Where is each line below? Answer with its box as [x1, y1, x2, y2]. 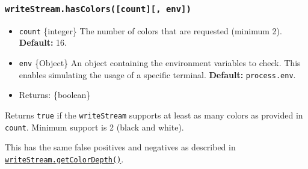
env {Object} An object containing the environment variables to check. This [19, 57, 301, 69]
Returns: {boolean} [19, 88, 91, 101]
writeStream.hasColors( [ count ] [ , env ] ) [5, 4, 191, 14]
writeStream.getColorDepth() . [5, 152, 124, 165]
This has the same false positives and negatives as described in [5, 141, 236, 153]
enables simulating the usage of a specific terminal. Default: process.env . [19, 68, 296, 81]
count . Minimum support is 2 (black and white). [5, 120, 184, 133]
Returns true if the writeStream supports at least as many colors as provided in [5, 108, 303, 121]
